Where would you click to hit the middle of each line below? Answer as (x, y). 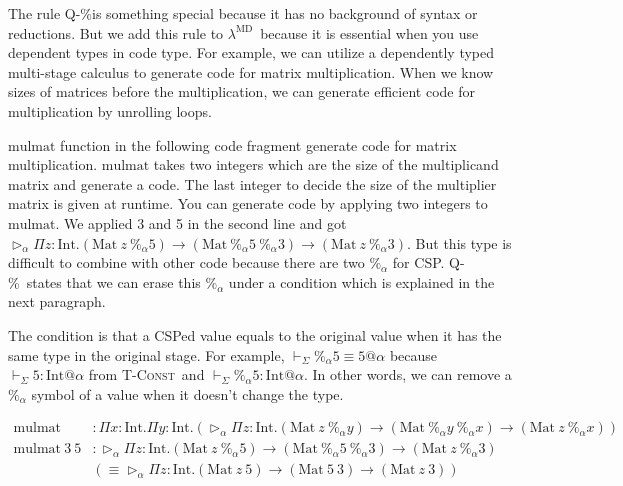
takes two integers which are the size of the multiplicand (326, 164)
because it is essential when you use (369, 32)
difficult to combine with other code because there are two (186, 262)
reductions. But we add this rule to (116, 32)
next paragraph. (57, 301)
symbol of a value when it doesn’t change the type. (187, 393)
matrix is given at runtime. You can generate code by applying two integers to (248, 203)
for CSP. (418, 262)
